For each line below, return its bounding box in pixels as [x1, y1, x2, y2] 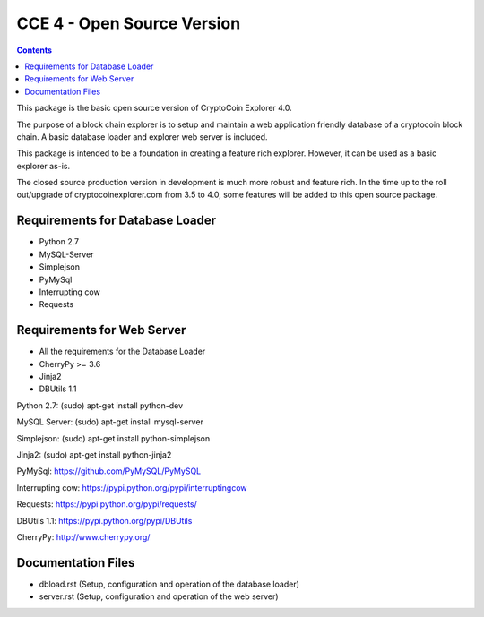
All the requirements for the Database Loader [39, 346, 206, 357]
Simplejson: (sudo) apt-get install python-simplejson [16, 433, 211, 443]
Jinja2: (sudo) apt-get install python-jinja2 [16, 449, 172, 460]
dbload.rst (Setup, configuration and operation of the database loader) [39, 578, 300, 589]
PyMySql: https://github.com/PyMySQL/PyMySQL [16, 466, 202, 476]
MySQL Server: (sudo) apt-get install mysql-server [16, 416, 203, 427]
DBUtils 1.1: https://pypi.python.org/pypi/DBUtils [16, 515, 193, 526]
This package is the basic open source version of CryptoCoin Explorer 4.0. [16, 103, 293, 114]
